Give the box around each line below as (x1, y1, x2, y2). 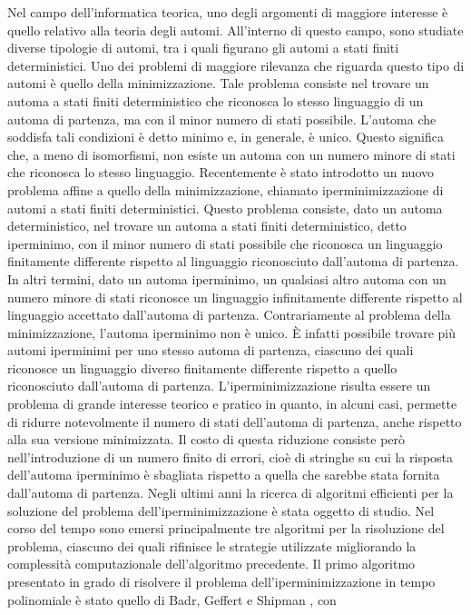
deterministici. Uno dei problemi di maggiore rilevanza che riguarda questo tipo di (7, 55, 465, 74)
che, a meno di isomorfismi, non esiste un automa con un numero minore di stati (7, 144, 456, 164)
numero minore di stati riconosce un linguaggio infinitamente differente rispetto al (7, 287, 463, 306)
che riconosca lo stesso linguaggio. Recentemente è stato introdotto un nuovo (7, 163, 434, 182)
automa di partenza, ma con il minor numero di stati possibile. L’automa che (7, 109, 437, 128)
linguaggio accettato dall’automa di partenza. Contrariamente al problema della (7, 305, 451, 324)
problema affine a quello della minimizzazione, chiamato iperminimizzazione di (7, 180, 444, 199)
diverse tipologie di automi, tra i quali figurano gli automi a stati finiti (7, 38, 399, 57)
